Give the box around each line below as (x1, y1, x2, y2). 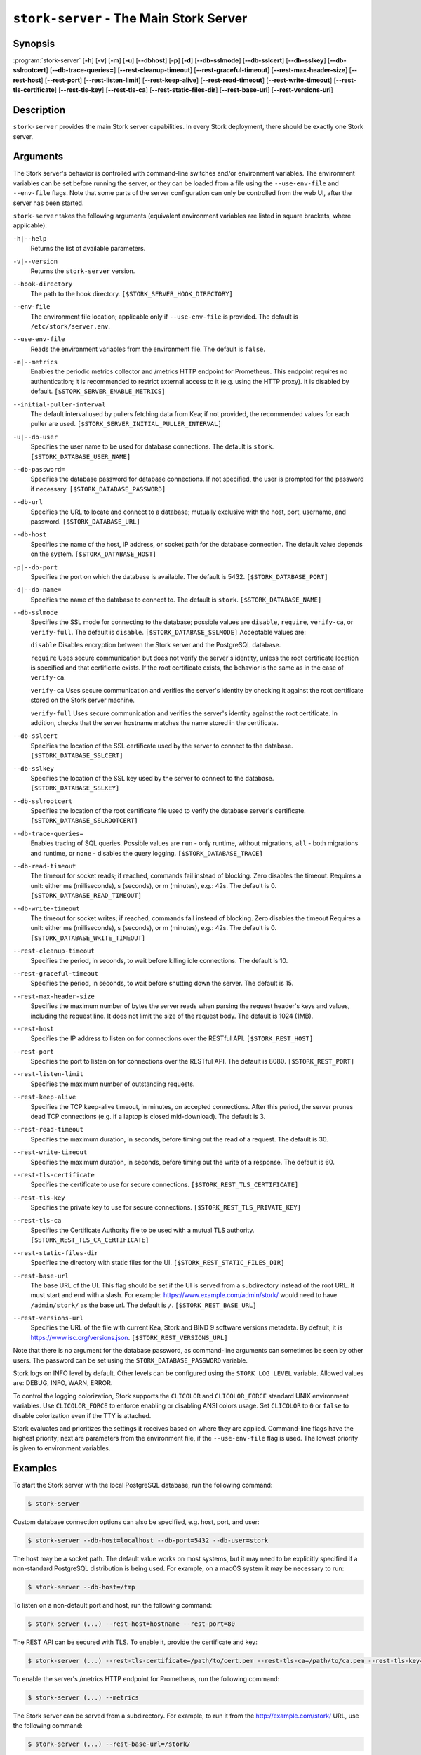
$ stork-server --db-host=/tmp (27, 1583, 136, 1591)
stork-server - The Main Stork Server (13, 11, 248, 26)
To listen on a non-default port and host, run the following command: (13, 1601, 213, 1609)
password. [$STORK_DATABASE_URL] (30, 517, 140, 526)
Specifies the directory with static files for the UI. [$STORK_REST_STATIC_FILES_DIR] (30, 1259, 285, 1267)
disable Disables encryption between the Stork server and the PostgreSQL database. (30, 641, 281, 649)
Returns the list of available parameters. (30, 244, 146, 253)
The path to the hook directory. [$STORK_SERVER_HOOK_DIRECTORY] (30, 289, 233, 298)
